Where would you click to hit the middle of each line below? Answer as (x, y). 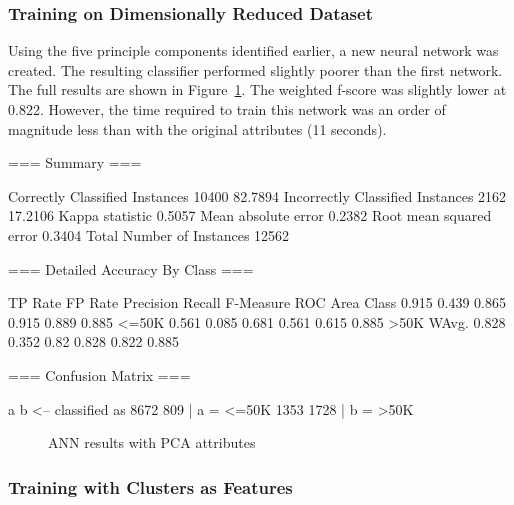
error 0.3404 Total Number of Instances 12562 (149, 234)
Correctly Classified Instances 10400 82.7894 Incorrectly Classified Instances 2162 (257, 195)
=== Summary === (75, 162)
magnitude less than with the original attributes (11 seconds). (197, 128)
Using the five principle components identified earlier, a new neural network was (253, 50)
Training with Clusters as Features (150, 486)
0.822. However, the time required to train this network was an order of (227, 109)
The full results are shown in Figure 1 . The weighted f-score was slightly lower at (257, 89)
